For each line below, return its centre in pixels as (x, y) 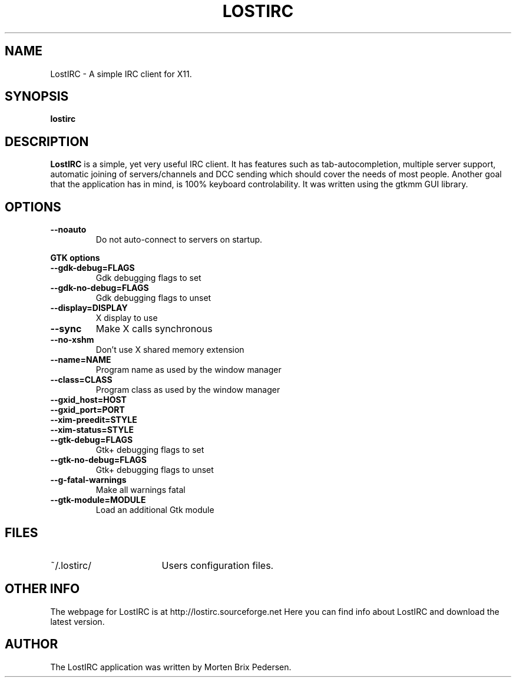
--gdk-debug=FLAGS (92, 268)
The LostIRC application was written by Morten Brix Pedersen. (171, 667)
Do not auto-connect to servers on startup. (179, 240)
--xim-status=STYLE (92, 430)
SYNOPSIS (37, 97)
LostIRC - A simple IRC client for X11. (121, 74)
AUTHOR (32, 644)
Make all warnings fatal (140, 490)
